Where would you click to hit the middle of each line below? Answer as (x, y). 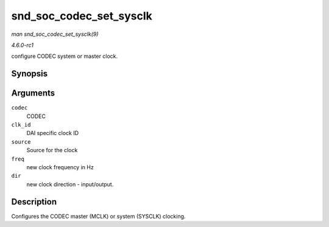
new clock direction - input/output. (70, 184)
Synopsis (30, 74)
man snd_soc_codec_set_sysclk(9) (55, 34)
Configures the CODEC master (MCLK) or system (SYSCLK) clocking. (98, 216)
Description (34, 202)
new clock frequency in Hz (60, 167)
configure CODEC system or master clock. (65, 56)
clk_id (21, 125)
